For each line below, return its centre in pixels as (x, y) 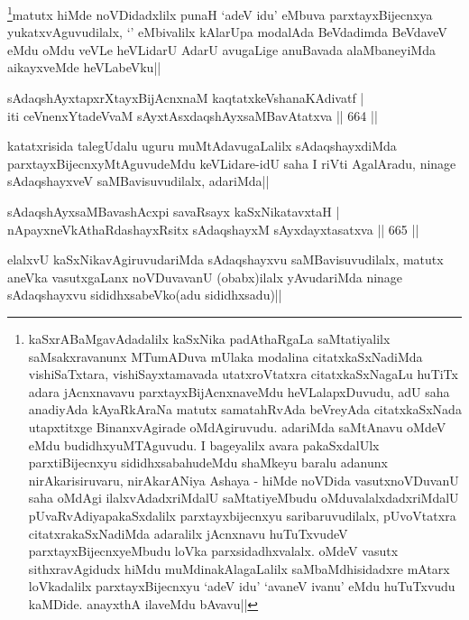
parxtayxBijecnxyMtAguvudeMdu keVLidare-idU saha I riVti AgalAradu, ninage (232, 163)
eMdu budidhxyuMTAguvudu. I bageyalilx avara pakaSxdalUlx (204, 444)
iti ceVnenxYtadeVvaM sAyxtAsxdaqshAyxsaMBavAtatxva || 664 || (193, 115)
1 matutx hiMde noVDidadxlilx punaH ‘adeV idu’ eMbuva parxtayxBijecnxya (220, 13)
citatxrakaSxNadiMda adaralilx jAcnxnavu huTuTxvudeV (188, 533)
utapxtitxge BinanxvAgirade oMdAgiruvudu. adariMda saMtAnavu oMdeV (237, 426)
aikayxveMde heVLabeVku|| (84, 67)
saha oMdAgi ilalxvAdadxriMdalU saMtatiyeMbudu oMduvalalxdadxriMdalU (244, 498)
